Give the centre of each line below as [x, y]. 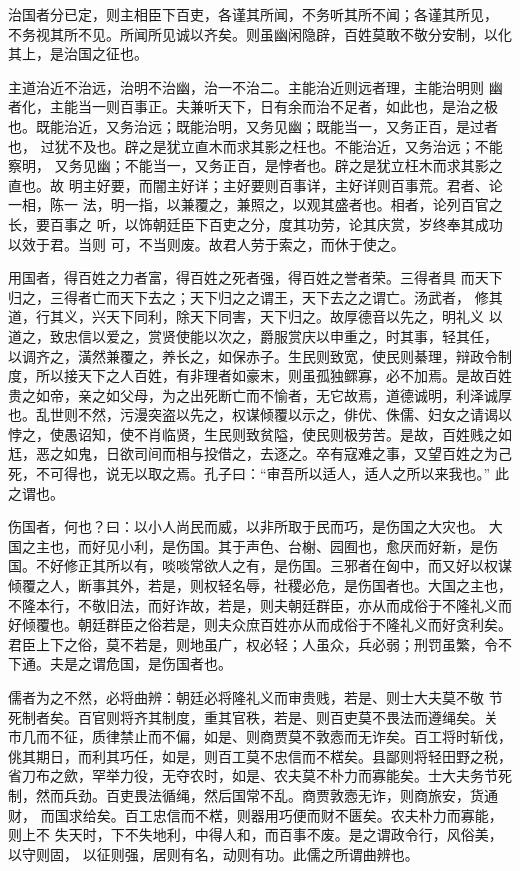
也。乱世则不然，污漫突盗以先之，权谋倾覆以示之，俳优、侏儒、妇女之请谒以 [260, 414]
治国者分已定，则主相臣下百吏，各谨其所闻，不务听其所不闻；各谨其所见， [253, 14]
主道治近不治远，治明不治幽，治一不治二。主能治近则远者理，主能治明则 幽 [255, 86]
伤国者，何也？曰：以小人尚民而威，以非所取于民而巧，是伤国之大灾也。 [246, 526]
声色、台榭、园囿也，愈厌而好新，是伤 [371, 545]
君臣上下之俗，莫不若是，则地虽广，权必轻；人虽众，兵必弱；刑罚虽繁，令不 [260, 643]
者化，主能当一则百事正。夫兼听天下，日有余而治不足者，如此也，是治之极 [253, 106]
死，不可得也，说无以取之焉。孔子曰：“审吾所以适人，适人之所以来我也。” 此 [258, 473]
